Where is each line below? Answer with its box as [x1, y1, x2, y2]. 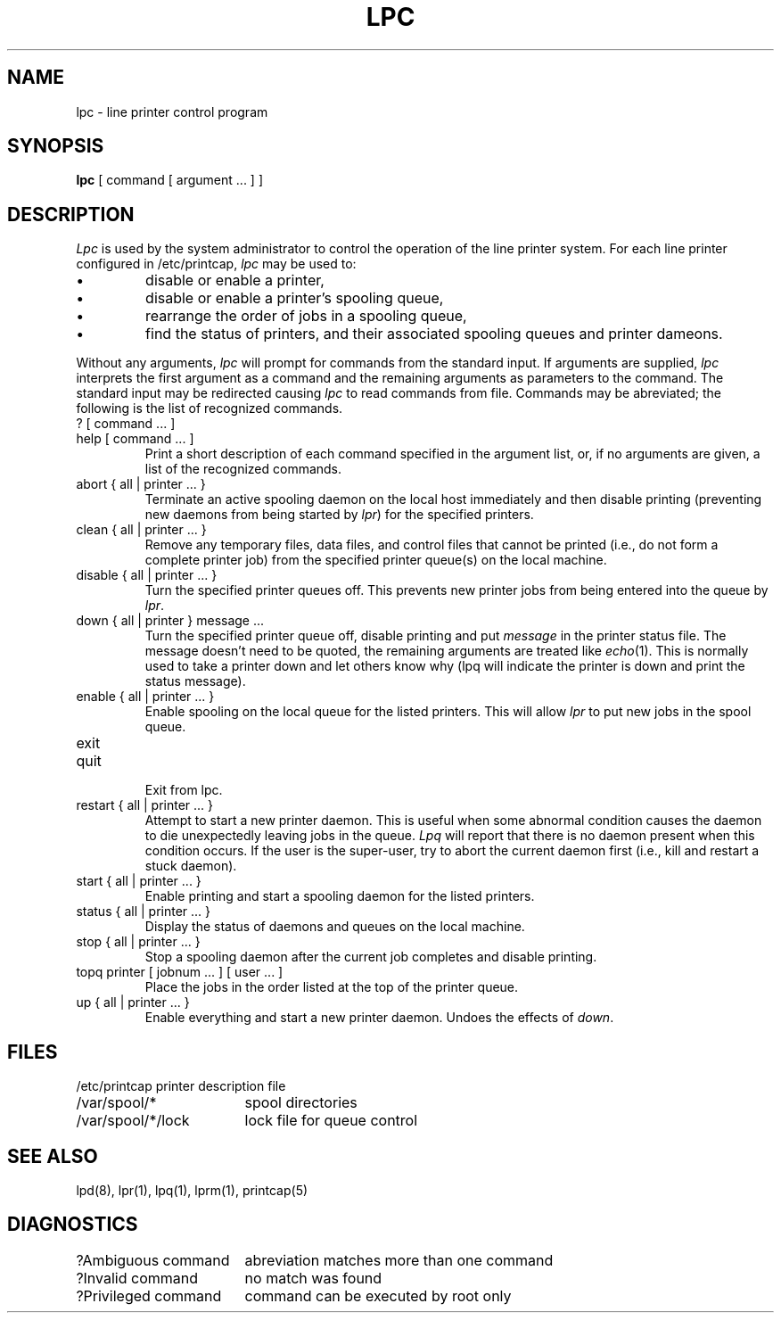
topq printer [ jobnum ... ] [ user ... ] [76, 964, 284, 980]
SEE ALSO [7, 1144, 98, 1167]
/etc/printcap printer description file [76, 1078, 286, 1094]
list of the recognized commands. [144, 461, 342, 477]
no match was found [244, 1268, 382, 1287]
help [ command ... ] [76, 431, 194, 447]
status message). [144, 673, 246, 689]
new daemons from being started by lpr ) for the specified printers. [144, 507, 534, 523]
